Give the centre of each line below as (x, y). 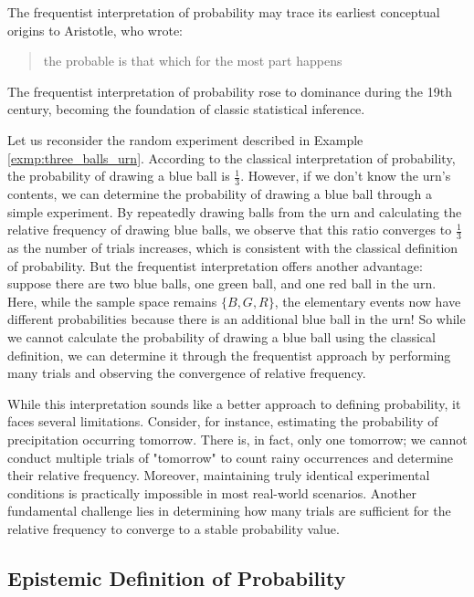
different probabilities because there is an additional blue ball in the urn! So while (237, 319)
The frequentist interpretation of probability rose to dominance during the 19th (230, 91)
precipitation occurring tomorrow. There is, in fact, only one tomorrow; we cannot (237, 439)
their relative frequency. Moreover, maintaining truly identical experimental (219, 475)
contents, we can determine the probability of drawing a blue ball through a (220, 193)
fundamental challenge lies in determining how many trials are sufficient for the (229, 511)
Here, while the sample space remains (112, 301)
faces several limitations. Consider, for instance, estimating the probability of (223, 421)
